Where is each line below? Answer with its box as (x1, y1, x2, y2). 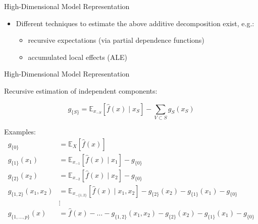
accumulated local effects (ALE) (28, 51, 128, 62)
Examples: (4, 126, 36, 136)
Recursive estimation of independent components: (4, 85, 158, 96)
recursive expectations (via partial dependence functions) (28, 35, 204, 45)
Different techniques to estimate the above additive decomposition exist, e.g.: (16, 18, 254, 28)
